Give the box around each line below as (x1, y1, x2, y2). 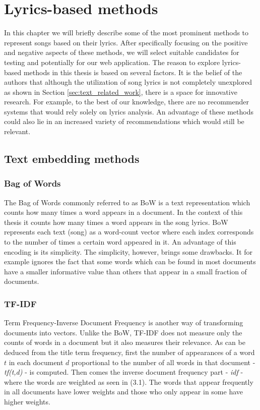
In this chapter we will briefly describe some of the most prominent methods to (4, 27, 249, 38)
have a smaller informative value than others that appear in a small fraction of (4, 266, 247, 276)
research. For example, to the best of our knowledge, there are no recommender (4, 96, 249, 107)
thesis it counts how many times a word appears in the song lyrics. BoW (4, 216, 228, 227)
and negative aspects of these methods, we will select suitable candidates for (4, 47, 239, 57)
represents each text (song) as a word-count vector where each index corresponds (4, 226, 254, 237)
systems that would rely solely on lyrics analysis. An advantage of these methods (4, 106, 254, 116)
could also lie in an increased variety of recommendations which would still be (4, 116, 244, 127)
